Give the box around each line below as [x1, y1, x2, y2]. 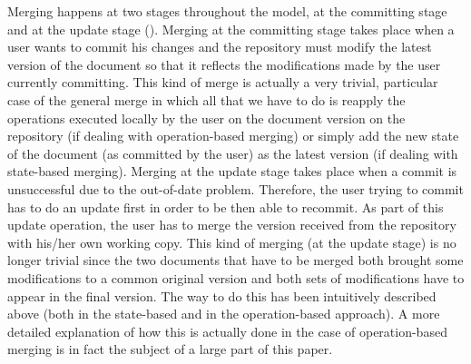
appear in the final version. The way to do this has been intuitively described [7, 286, 437, 305]
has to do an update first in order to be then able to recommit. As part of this [7, 197, 444, 216]
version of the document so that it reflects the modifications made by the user [7, 54, 441, 74]
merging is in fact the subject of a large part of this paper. [7, 339, 333, 359]
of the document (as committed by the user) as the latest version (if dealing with [7, 143, 458, 162]
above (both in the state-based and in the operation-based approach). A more [7, 304, 440, 323]
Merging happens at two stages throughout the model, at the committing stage [7, 2, 447, 20]
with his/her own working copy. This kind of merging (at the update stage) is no [7, 232, 456, 251]
